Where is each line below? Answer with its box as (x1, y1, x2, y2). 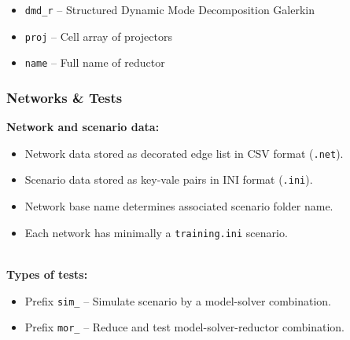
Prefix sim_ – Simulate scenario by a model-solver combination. (24, 292, 332, 309)
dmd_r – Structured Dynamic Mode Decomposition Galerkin (24, 2, 315, 17)
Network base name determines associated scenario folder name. (24, 198, 333, 214)
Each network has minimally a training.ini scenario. (24, 224, 288, 240)
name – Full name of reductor (24, 54, 165, 71)
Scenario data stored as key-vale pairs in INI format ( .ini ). (24, 171, 313, 188)
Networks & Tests (6, 87, 123, 107)
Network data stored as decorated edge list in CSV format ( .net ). (24, 144, 344, 161)
